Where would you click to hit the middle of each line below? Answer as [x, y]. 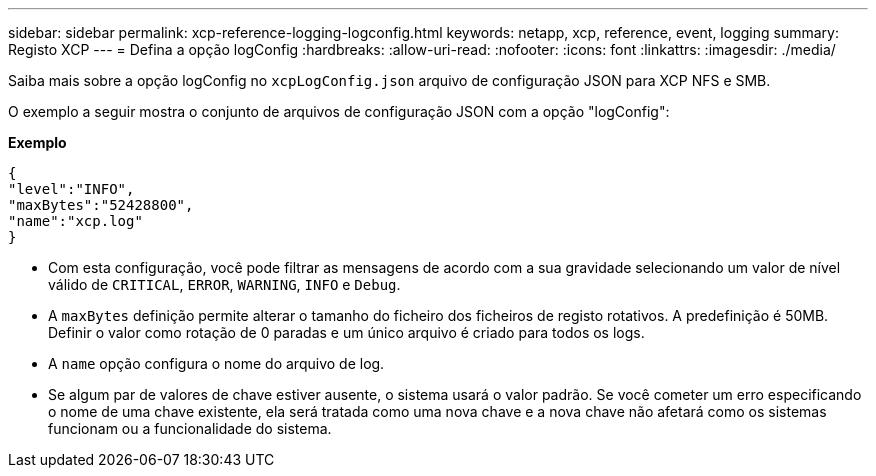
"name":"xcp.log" [75, 221]
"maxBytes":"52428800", [101, 205]
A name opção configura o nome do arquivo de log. [216, 363]
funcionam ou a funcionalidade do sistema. [190, 428]
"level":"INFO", [71, 189]
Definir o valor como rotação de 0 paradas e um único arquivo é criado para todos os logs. [346, 332]
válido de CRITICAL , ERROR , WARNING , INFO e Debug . [224, 284]
